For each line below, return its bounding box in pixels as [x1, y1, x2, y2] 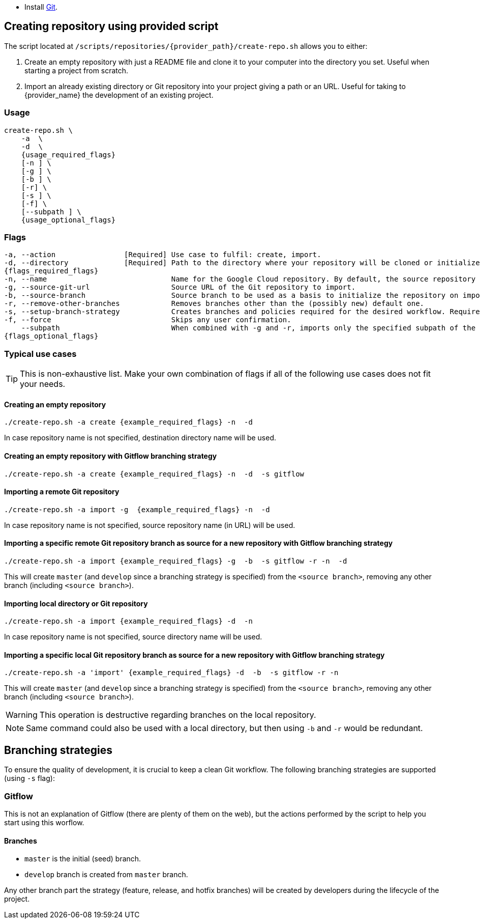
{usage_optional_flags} [21, 215, 116, 224]
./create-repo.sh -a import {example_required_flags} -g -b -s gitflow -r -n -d [4, 556, 347, 565]
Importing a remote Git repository [4, 487, 119, 496]
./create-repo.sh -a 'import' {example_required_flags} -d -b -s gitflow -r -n [4, 668, 339, 677]
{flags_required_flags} [4, 267, 99, 275]
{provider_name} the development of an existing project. [24, 90, 214, 99]
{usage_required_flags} [21, 150, 116, 159]
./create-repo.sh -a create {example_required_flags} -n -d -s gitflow [4, 469, 305, 478]
